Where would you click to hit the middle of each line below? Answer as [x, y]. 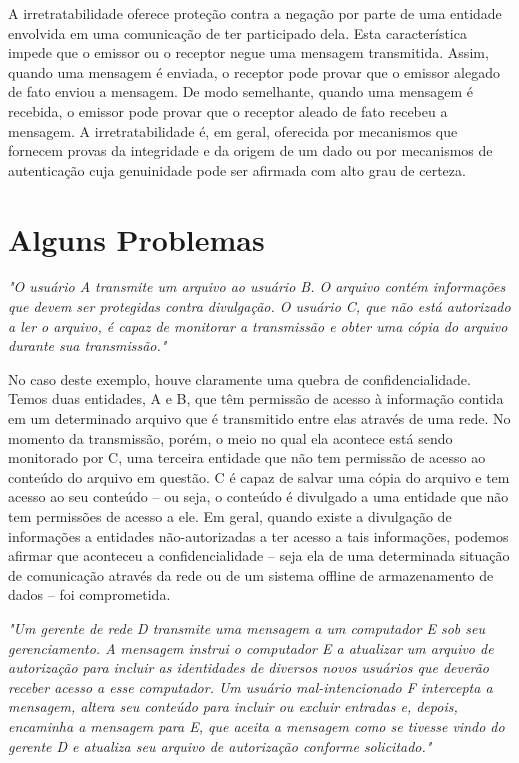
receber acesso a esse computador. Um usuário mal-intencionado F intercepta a [250, 686]
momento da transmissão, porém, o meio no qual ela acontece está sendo [230, 437]
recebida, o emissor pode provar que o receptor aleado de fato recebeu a [228, 110]
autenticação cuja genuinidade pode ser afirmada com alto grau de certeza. [237, 169]
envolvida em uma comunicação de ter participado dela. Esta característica [237, 32]
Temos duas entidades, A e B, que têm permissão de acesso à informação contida [256, 398]
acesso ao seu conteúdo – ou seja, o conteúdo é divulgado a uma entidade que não [258, 496]
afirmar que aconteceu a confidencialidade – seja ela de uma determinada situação [259, 555]
